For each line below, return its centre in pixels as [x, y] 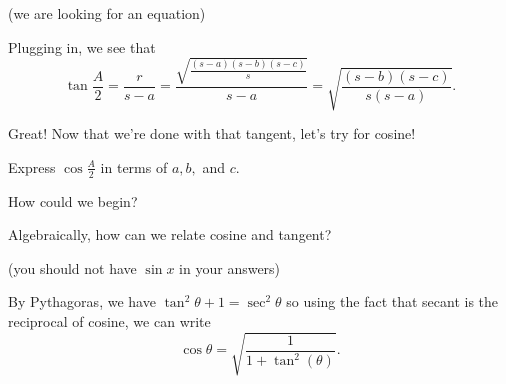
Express [32, 166]
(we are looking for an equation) [107, 13]
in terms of [134, 166]
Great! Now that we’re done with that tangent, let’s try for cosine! [212, 133]
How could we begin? [73, 200]
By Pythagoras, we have [82, 301]
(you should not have [72, 267]
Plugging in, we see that [82, 46]
